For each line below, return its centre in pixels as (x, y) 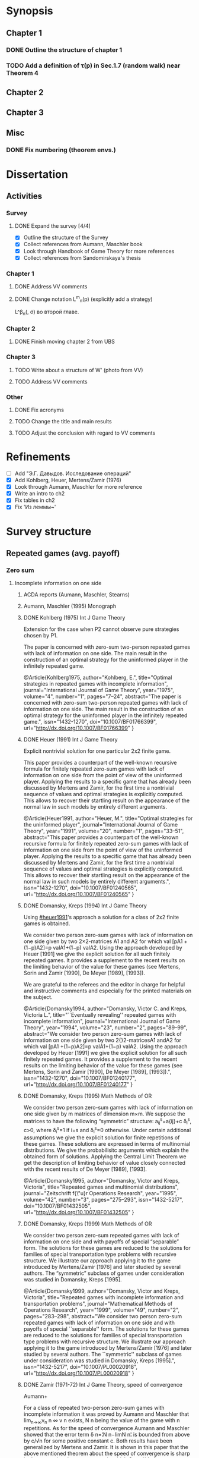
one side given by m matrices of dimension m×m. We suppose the (104, 1114)
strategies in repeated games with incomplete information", (96, 684)
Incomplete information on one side (58, 583)
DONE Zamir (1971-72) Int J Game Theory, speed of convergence (103, 1385)
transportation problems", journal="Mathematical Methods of (98, 1304)
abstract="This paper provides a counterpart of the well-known (101, 837)
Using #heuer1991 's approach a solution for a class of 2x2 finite (101, 917)
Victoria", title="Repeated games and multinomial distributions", (101, 1187)
